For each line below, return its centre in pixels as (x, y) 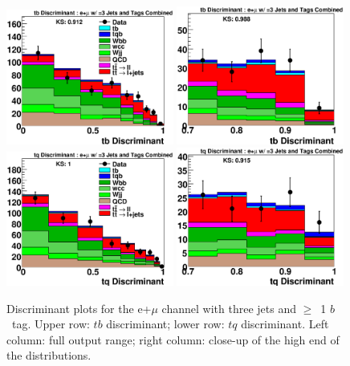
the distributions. (49, 355)
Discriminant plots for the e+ (79, 308)
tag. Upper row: (51, 324)
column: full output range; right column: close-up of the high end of (173, 339)
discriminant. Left (285, 324)
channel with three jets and (229, 308)
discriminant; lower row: (165, 324)
